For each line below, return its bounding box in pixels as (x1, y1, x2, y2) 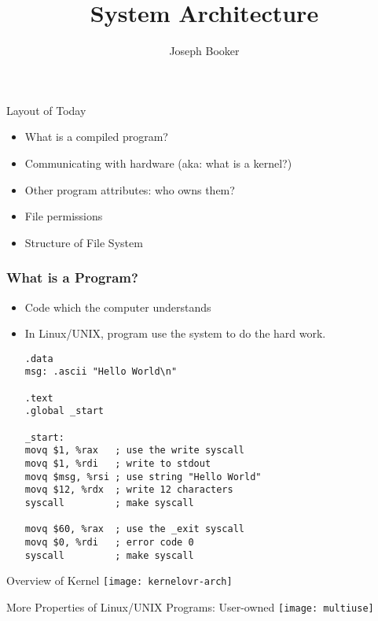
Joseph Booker (169, 43, 240, 59)
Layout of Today (6, 102, 86, 118)
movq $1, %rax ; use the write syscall (24, 445, 244, 457)
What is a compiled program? (24, 128, 168, 145)
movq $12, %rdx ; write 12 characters (24, 484, 233, 496)
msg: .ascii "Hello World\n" (24, 366, 178, 378)
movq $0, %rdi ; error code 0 (24, 536, 194, 548)
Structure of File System (24, 234, 143, 250)
